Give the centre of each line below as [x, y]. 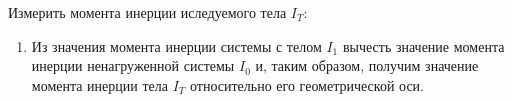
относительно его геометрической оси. [307, 84]
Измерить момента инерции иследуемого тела [147, 12]
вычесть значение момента [423, 45]
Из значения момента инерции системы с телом [176, 45]
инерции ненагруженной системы [133, 65]
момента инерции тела [99, 84]
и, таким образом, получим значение [367, 65]
